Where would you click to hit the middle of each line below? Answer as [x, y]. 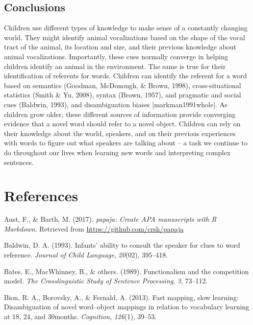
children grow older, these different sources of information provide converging [120, 114]
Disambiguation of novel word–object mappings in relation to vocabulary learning [127, 307]
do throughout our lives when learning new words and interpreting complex [117, 152]
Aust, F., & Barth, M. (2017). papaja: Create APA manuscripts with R [110, 219]
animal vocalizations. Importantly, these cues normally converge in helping [116, 56]
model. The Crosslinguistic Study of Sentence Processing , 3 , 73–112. [106, 281]
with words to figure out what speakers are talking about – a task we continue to [126, 143]
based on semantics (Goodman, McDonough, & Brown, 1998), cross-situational [123, 85]
